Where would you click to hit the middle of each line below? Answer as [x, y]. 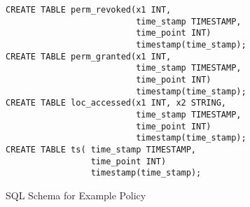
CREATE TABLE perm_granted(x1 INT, [89, 56]
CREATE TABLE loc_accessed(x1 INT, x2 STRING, [116, 103]
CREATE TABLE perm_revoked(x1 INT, [89, 10]
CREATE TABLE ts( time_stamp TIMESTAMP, [101, 149]
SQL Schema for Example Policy [76, 195]
